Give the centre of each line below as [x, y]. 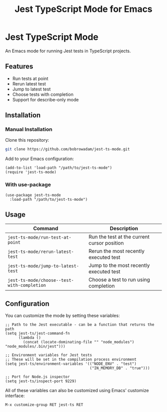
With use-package [28, 185]
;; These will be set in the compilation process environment [71, 360]
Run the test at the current [119, 237]
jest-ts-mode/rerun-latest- [41, 252]
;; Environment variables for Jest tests [49, 355]
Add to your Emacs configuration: [40, 159]
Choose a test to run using [119, 280]
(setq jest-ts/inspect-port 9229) [41, 381]
